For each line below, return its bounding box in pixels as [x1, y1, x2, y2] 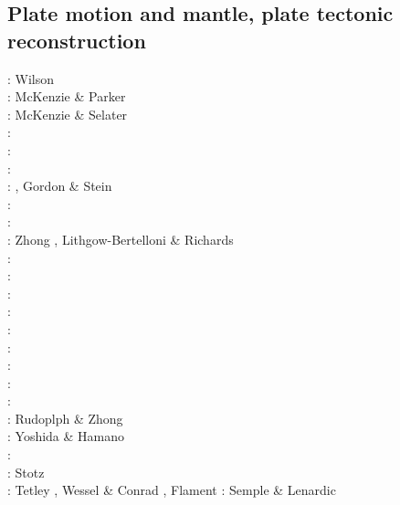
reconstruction [7, 26, 146, 54]
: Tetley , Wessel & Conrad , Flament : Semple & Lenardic [7, 480, 336, 500]
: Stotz [7, 462, 45, 481]
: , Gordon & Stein [7, 176, 112, 195]
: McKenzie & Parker [7, 87, 126, 106]
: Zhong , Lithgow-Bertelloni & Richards [7, 229, 234, 248]
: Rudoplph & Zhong [7, 408, 123, 427]
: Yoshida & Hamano [7, 426, 125, 446]
